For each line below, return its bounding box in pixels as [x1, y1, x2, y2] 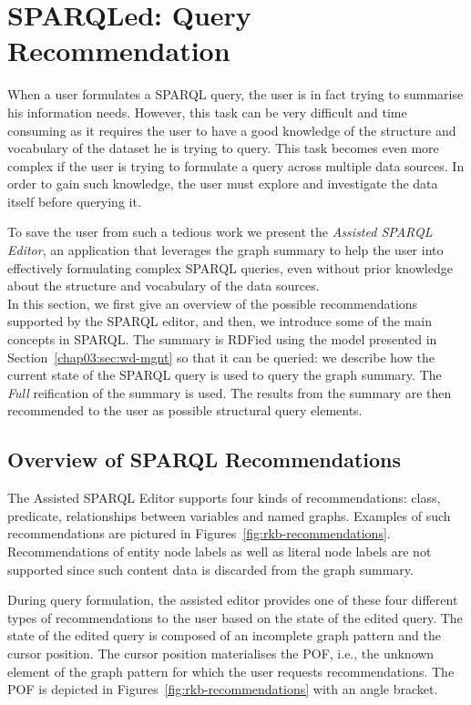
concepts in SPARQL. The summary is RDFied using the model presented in [7, 330, 437, 349]
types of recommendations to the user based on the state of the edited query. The [7, 608, 463, 627]
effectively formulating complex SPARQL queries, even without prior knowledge [7, 258, 453, 277]
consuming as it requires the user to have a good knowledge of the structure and [7, 120, 456, 139]
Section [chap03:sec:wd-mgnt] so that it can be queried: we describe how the [7, 347, 435, 366]
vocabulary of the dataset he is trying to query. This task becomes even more [7, 138, 439, 158]
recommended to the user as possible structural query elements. [7, 401, 363, 420]
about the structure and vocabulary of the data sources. [7, 276, 320, 295]
